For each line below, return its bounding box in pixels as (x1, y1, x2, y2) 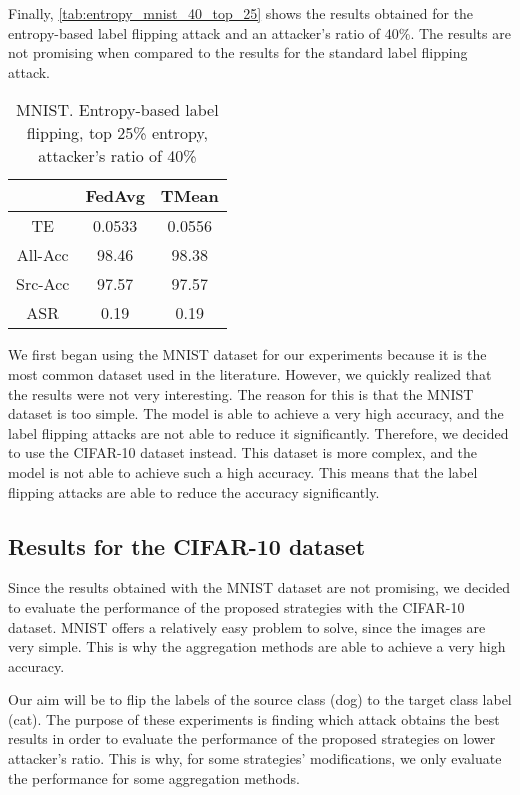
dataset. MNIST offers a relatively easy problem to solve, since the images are (8, 616, 486, 637)
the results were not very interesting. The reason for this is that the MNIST (8, 383, 474, 404)
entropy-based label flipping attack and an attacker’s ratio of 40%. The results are (8, 22, 511, 43)
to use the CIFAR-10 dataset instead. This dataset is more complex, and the (8, 442, 478, 463)
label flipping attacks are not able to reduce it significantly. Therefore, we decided (8, 422, 509, 443)
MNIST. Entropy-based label (16, 98, 219, 122)
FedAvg (85, 184, 145, 208)
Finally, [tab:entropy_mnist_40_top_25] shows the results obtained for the (8, 3, 474, 23)
